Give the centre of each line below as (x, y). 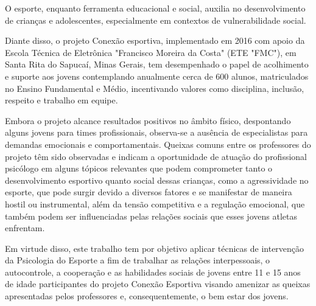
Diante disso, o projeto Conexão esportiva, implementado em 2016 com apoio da (155, 40)
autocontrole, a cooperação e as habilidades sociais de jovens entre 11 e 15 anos (153, 272)
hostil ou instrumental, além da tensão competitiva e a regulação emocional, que (155, 203)
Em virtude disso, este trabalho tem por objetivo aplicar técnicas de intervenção (155, 248)
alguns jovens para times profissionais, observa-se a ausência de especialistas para (156, 132)
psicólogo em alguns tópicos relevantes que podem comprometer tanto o (139, 168)
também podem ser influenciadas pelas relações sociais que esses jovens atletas (151, 216)
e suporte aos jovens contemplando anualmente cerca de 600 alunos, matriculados (157, 76)
